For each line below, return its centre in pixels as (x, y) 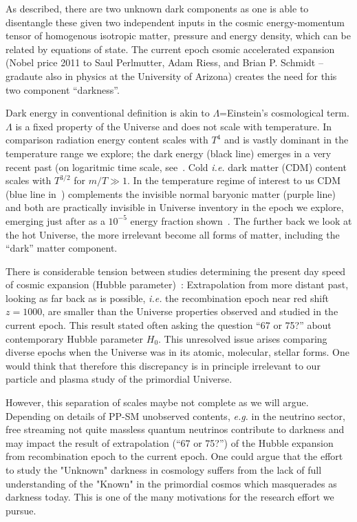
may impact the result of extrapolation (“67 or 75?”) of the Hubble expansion (170, 442)
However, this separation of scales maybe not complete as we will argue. (157, 402)
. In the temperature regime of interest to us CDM (234, 180)
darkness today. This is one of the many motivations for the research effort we (170, 497)
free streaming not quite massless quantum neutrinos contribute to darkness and (175, 429)
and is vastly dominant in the (286, 140)
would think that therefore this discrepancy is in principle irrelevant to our (163, 365)
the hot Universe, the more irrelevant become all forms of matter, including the (173, 234)
